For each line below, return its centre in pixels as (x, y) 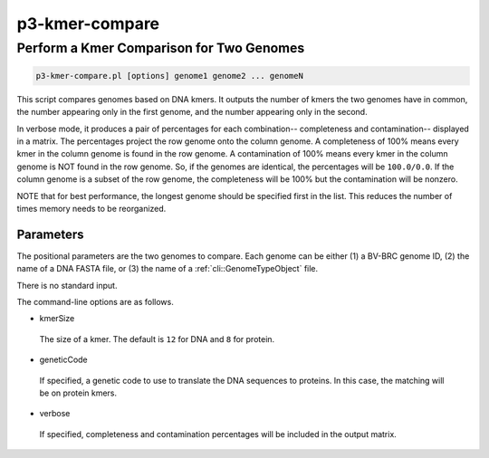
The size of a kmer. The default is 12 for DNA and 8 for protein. (157, 339)
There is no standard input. (67, 285)
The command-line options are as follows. (95, 301)
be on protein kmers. (78, 393)
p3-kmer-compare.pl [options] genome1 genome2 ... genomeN (169, 76)
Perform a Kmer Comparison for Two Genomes (161, 48)
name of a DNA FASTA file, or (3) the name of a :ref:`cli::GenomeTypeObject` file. (168, 269)
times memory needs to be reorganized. (91, 208)
